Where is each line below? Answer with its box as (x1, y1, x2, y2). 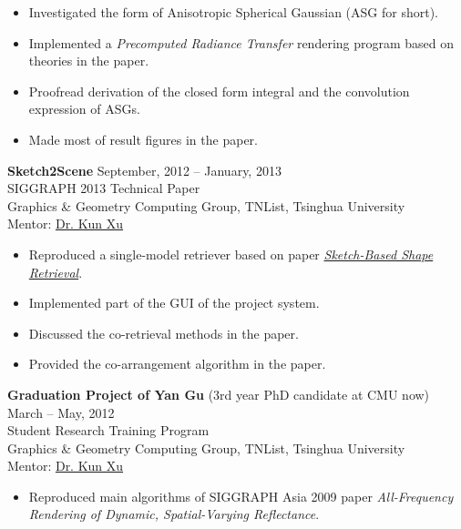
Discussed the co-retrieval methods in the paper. (28, 323, 299, 342)
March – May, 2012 (7, 402, 115, 422)
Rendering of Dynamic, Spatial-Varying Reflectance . (28, 504, 320, 524)
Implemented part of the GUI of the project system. (28, 293, 320, 312)
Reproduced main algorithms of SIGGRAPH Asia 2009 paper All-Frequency (28, 486, 454, 505)
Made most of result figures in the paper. (28, 129, 258, 148)
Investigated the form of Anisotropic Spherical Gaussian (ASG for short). (28, 3, 438, 21)
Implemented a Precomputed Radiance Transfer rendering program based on (28, 33, 455, 52)
